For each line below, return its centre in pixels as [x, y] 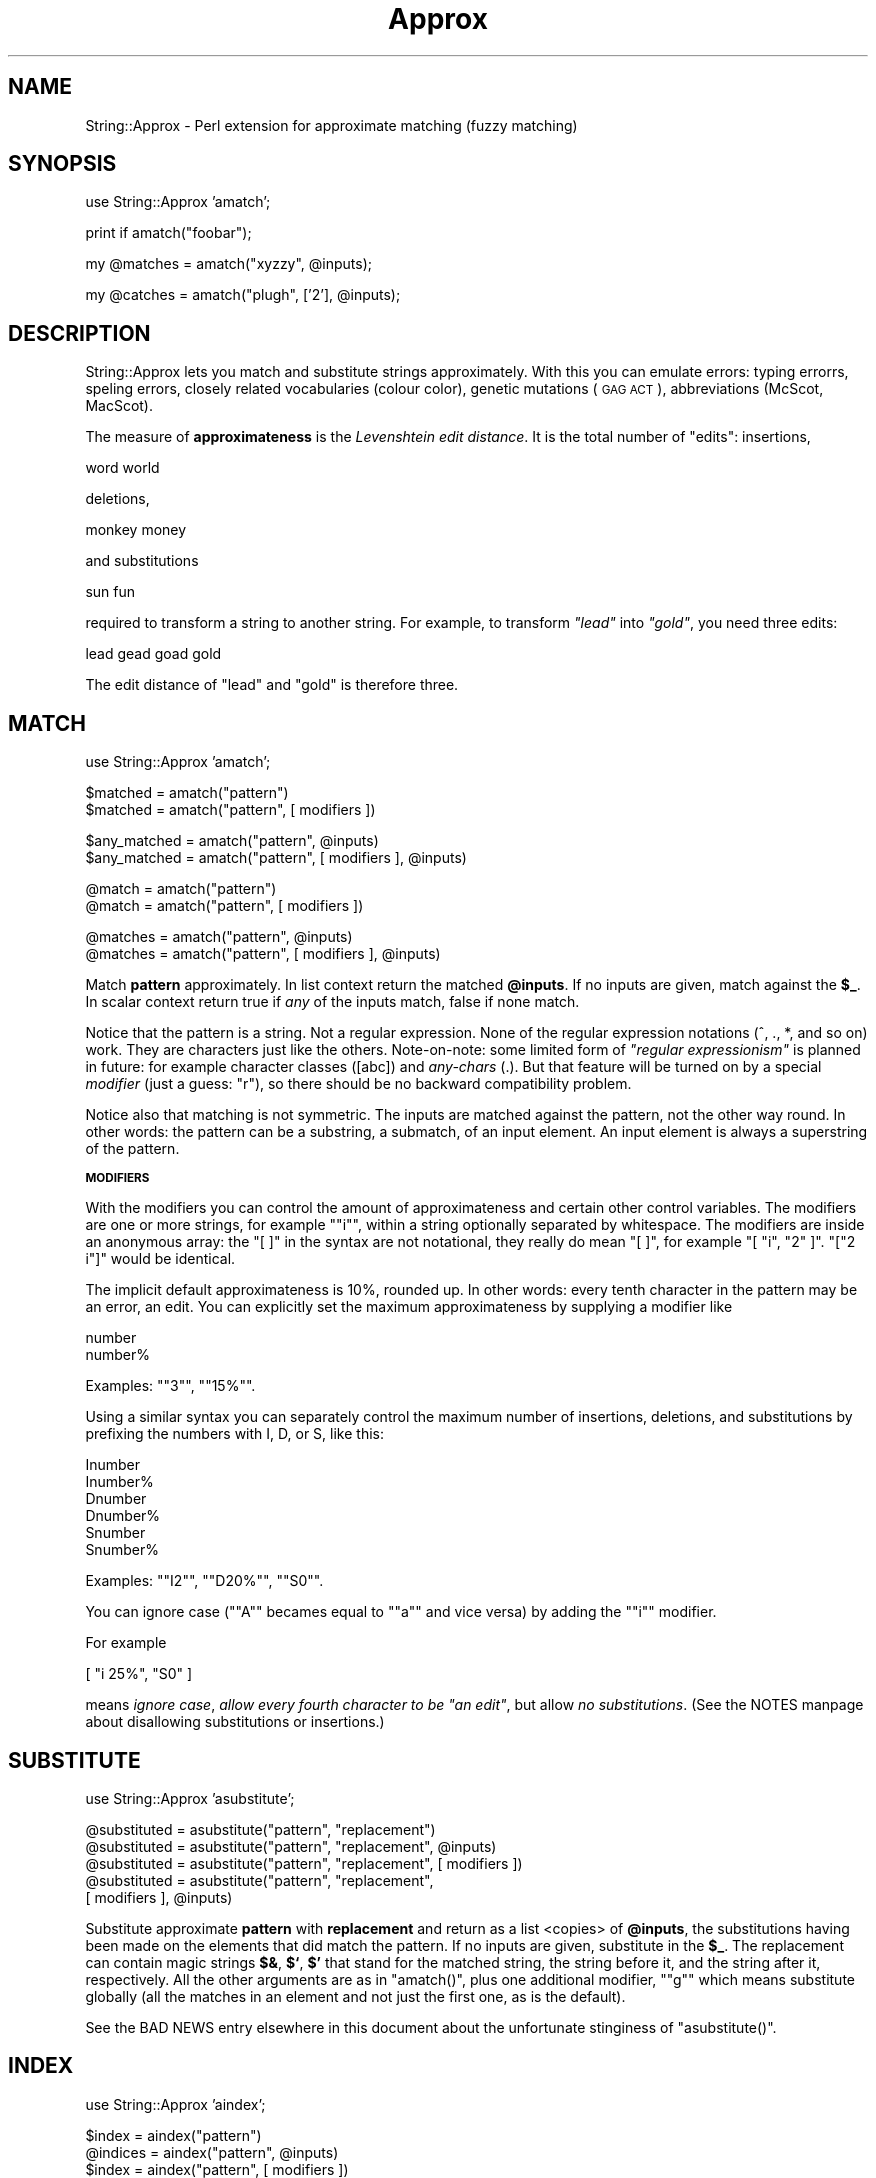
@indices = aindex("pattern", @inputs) [212, 2152]
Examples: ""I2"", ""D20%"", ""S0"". [204, 1581]
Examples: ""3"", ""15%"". [170, 1386]
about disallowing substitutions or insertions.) [235, 1722]
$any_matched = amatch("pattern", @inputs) [232, 841]
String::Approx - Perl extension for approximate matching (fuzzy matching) [331, 125]
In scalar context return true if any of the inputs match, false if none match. [332, 1002]
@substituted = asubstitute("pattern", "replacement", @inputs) [291, 1846]
